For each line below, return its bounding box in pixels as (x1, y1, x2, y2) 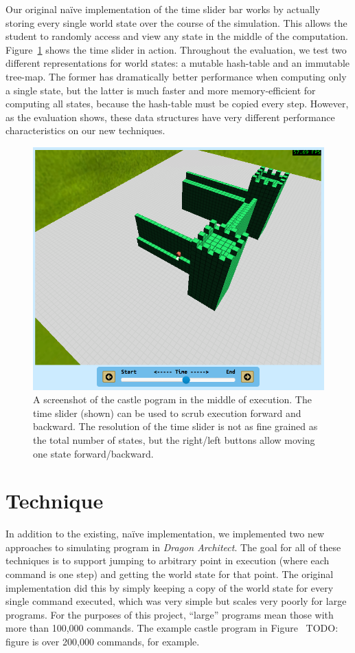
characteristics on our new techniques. (5, 123, 165, 138)
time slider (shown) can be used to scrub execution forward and (33, 405, 301, 420)
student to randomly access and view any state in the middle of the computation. (5, 29, 348, 43)
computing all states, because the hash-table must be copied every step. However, (5, 96, 349, 111)
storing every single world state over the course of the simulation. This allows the (5, 15, 347, 30)
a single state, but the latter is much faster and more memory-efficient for (5, 83, 316, 97)
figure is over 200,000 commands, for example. (5, 634, 200, 648)
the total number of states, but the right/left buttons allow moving (33, 432, 315, 447)
